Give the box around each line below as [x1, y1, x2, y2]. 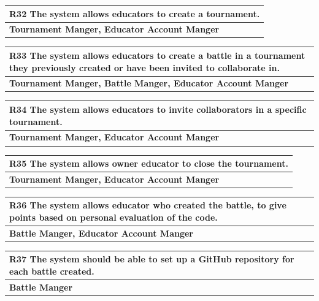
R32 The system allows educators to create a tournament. [9, 7, 260, 20]
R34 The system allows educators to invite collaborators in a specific [9, 102, 307, 115]
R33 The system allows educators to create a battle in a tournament [9, 48, 306, 61]
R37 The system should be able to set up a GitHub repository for [9, 253, 294, 265]
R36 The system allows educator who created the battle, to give [9, 199, 286, 211]
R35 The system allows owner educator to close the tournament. [9, 157, 288, 169]
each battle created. [9, 265, 94, 278]
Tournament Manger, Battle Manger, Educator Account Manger [9, 77, 289, 90]
